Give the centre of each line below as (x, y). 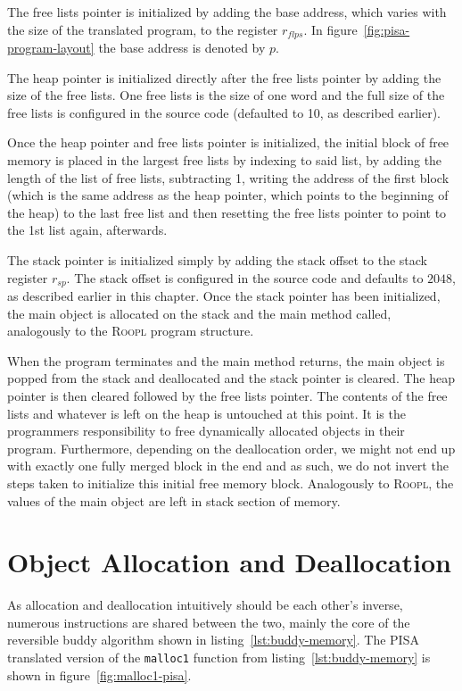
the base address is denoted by (182, 48)
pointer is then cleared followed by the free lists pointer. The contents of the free (227, 395)
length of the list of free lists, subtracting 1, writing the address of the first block (228, 177)
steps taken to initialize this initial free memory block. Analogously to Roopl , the (231, 483)
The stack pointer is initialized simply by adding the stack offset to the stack (218, 259)
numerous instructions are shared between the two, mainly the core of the (209, 622)
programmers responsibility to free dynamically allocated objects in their (206, 431)
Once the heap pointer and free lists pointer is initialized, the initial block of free (228, 142)
